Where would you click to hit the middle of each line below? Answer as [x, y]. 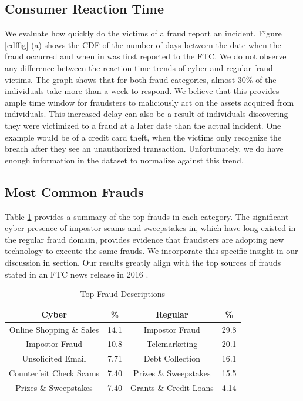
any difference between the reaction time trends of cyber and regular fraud [139, 67]
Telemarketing [172, 344]
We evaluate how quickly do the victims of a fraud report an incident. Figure [143, 33]
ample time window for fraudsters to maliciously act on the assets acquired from [149, 102]
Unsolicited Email [54, 358]
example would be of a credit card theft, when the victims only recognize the [143, 137]
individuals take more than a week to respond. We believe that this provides [142, 91]
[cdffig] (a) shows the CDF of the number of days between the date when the [143, 44]
